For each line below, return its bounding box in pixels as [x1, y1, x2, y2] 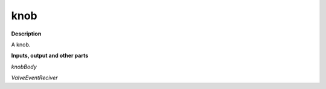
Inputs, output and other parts [11, 52, 89, 60]
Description [11, 30, 42, 37]
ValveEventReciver [11, 74, 58, 81]
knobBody [11, 63, 37, 70]
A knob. [11, 41, 31, 48]
